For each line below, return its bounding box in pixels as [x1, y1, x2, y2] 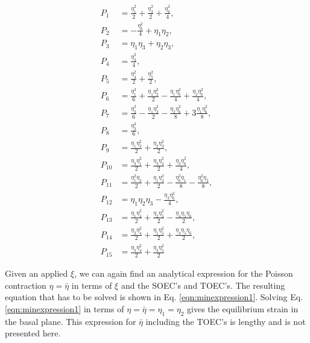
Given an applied [5, 267, 68, 280]
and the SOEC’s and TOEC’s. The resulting [121, 278, 285, 291]
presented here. [5, 327, 61, 339]
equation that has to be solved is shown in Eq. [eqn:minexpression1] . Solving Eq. [5, 291, 303, 303]
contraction [5, 278, 46, 291]
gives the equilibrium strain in [187, 302, 299, 315]
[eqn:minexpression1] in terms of [5, 302, 124, 315]
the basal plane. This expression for [5, 315, 136, 327]
